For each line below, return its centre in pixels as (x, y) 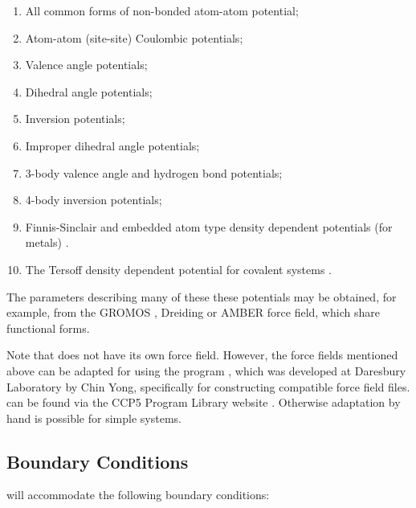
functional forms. (48, 328)
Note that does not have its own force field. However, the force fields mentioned (202, 355)
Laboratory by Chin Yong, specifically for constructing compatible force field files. (208, 386)
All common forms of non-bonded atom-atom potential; (162, 10)
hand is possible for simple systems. (94, 418)
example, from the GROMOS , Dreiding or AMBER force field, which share (193, 312)
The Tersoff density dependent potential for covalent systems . (178, 269)
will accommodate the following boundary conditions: (138, 495)
